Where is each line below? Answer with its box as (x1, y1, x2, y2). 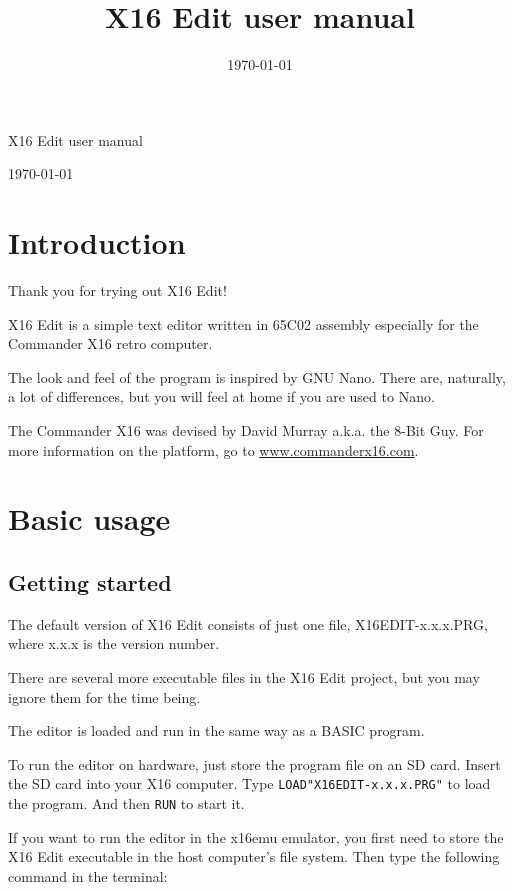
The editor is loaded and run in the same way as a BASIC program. (8, 720, 425, 741)
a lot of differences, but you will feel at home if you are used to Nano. (8, 386, 435, 407)
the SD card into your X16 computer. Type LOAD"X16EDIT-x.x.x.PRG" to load (8, 773, 491, 794)
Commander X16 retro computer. (8, 333, 213, 354)
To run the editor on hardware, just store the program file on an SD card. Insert (8, 753, 501, 774)
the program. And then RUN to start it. (8, 792, 245, 813)
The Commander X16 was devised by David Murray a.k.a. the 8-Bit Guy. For (8, 420, 484, 440)
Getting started (8, 566, 172, 597)
